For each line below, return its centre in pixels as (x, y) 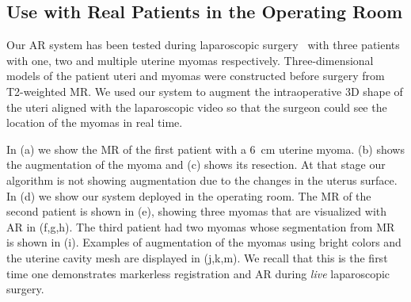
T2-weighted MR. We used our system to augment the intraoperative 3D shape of (205, 91)
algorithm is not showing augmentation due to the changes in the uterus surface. (202, 180)
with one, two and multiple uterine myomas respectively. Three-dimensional (190, 60)
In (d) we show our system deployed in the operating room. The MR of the (189, 195)
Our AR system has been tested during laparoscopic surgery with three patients (203, 45)
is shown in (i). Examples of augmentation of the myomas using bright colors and (204, 242)
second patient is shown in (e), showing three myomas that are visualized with (197, 211)
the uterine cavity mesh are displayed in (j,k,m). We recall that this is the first (197, 257)
